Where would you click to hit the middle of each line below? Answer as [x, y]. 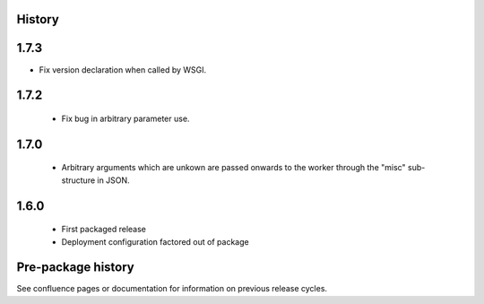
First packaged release [104, 230]
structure [78, 180]
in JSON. [113, 180]
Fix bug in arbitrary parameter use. [125, 118]
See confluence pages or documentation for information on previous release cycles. [172, 289]
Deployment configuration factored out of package [156, 241]
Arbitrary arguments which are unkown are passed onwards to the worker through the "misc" [234, 168]
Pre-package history [75, 268]
